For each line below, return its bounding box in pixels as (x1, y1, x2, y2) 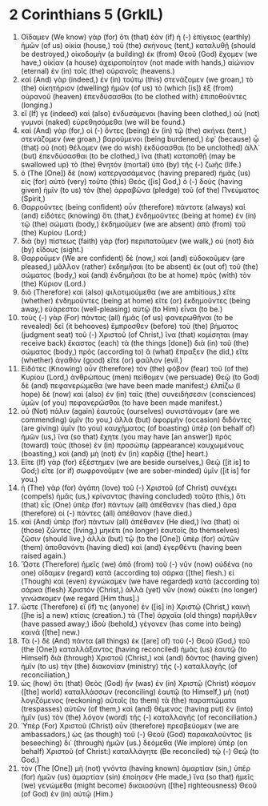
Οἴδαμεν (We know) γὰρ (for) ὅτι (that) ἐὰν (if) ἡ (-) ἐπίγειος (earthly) (20, 32, 251, 42)
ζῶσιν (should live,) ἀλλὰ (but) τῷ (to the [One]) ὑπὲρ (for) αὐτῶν (20, 534, 239, 543)
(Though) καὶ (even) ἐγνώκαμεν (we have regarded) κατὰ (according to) (20, 576, 261, 586)
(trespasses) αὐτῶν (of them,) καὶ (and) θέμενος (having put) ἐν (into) (20, 704, 254, 713)
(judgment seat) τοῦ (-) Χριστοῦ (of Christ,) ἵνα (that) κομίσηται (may (20, 330, 249, 339)
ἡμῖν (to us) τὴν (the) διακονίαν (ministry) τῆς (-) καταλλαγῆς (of (20, 661, 238, 671)
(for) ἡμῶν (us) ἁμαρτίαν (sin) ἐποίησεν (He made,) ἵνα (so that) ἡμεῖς (20, 772, 254, 781)
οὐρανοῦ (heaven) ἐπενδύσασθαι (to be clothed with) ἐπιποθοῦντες (20, 91, 247, 101)
